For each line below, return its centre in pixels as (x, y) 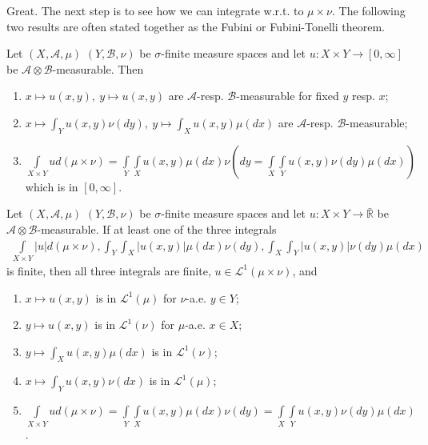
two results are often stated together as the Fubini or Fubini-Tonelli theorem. (196, 26)
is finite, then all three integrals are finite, (109, 270)
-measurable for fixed (288, 96)
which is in (52, 186)
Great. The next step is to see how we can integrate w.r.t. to (155, 10)
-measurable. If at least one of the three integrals (157, 229)
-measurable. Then (98, 68)
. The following (368, 10)
